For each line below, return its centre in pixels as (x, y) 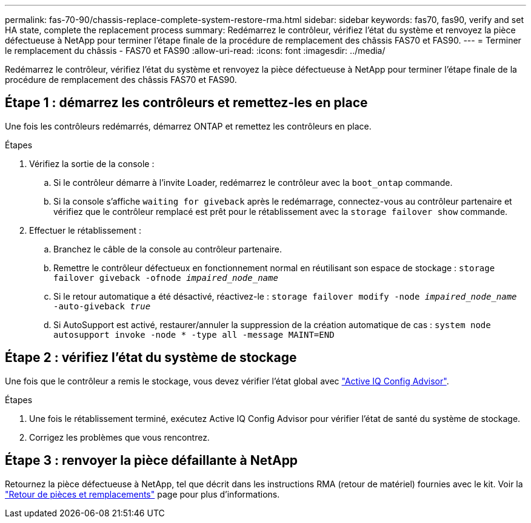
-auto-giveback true (102, 306)
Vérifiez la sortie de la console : (92, 163)
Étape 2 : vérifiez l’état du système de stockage (151, 358)
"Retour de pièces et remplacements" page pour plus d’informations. (142, 494)
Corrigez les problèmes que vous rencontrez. (119, 437)
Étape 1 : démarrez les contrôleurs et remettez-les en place (186, 103)
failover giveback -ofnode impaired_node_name (166, 278)
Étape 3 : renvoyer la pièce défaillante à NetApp (152, 461)
